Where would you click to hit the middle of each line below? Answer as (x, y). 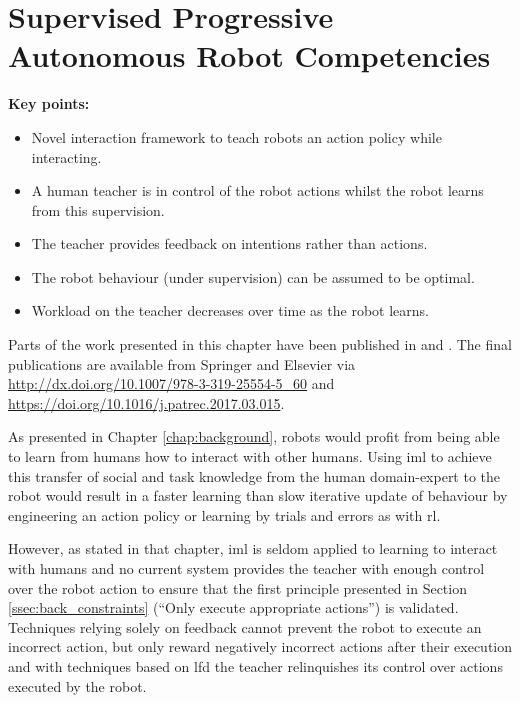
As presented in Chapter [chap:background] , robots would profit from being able (254, 436)
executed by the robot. (77, 685)
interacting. (66, 156)
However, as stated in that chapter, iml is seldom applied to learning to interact (253, 548)
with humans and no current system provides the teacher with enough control (246, 568)
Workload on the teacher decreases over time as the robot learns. (230, 310)
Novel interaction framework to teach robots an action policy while (236, 136)
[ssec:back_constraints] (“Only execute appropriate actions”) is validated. (233, 607)
